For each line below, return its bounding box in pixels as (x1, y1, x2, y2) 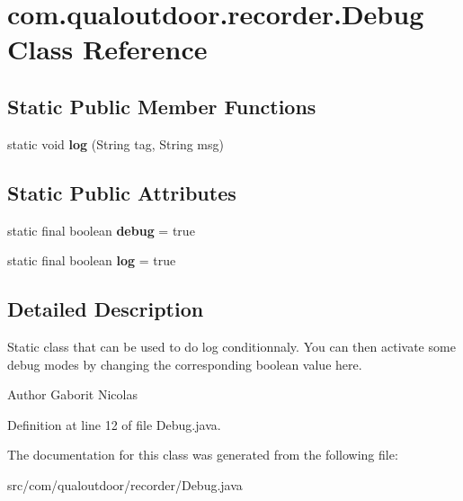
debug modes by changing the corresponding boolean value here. (7, 354, 362, 373)
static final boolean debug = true (7, 220, 195, 239)
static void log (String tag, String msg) (7, 134, 224, 153)
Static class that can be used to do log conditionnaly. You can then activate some (7, 336, 456, 355)
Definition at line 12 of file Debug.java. (7, 415, 221, 434)
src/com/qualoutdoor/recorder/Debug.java (7, 475, 243, 494)
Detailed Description (7, 295, 204, 323)
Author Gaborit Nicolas (7, 385, 138, 404)
